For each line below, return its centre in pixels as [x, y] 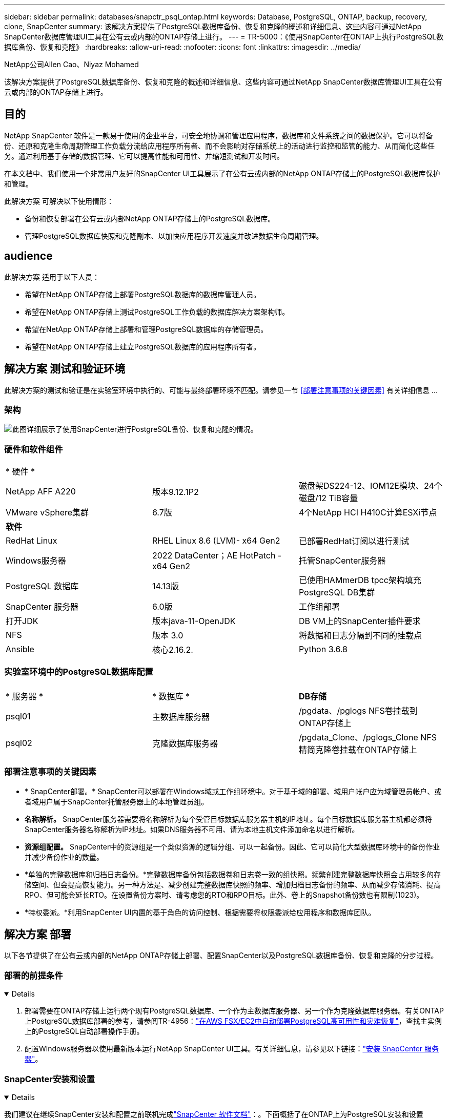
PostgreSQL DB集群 [337, 593]
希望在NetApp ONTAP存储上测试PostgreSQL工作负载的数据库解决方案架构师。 [157, 312]
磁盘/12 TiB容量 [328, 498]
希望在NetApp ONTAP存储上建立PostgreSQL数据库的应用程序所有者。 [143, 346]
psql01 [18, 716]
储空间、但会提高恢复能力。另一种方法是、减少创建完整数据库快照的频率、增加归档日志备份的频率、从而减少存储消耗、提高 [233, 884]
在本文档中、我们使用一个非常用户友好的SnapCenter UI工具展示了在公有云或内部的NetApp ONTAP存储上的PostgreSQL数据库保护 [222, 173]
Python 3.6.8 [323, 649]
